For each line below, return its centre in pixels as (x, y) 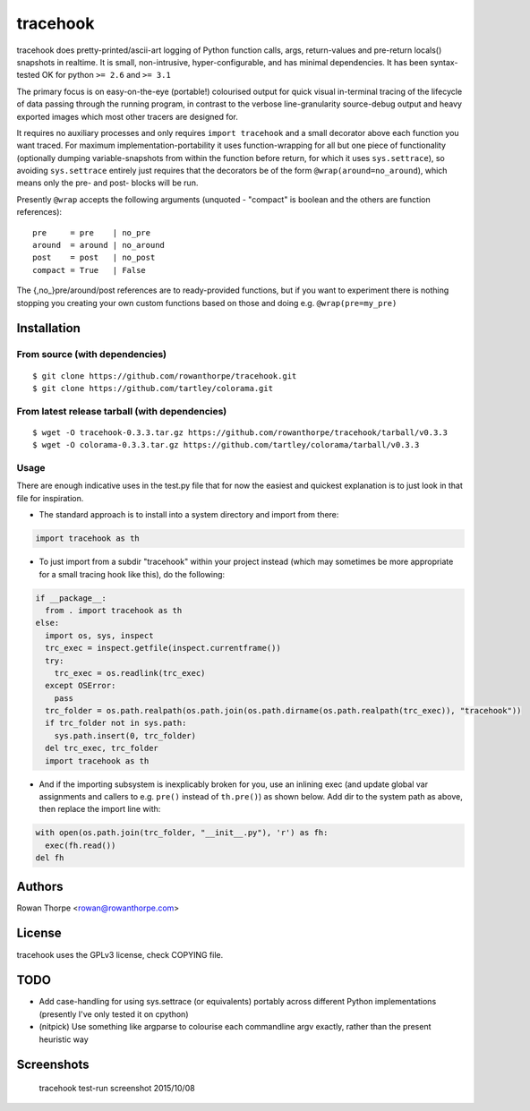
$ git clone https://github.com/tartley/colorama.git (153, 388)
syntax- (444, 62)
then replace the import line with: (100, 809)
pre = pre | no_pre (92, 232)
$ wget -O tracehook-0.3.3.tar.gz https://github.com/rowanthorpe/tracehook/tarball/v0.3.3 (240, 432)
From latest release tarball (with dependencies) (122, 411)
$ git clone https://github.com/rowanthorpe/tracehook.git (165, 376)
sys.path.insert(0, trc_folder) (125, 735)
